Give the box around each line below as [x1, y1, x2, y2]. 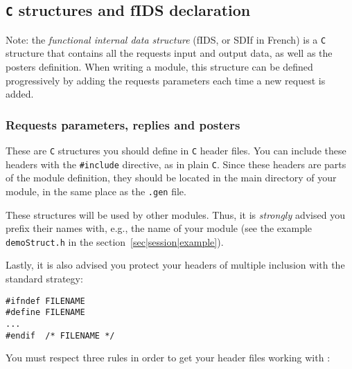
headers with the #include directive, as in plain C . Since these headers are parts [6, 156, 346, 171]
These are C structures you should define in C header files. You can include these [6, 143, 346, 158]
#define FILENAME [6, 307, 85, 318]
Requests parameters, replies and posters [6, 116, 240, 133]
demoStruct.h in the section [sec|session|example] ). [6, 234, 224, 249]
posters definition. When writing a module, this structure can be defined [6, 60, 313, 74]
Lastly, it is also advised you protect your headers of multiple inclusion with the [6, 258, 345, 272]
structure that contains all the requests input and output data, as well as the [6, 46, 333, 60]
